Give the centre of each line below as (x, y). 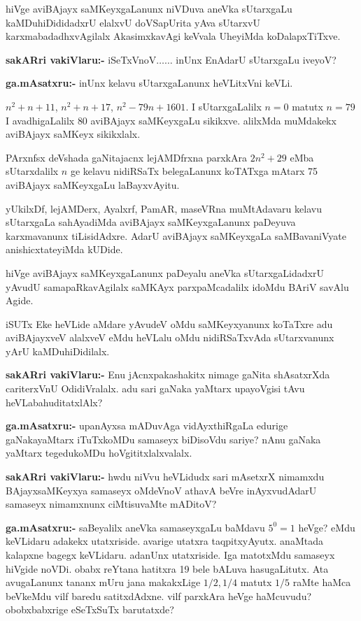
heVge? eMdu (327, 527)
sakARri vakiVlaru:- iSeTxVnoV (81, 59)
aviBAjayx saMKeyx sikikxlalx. (73, 134)
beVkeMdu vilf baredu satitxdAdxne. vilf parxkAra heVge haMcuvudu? (159, 595)
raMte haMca (322, 582)
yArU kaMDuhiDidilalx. (58, 351)
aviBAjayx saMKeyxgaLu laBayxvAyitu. (93, 184)
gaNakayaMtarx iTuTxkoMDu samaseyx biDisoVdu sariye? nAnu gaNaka (163, 439)
